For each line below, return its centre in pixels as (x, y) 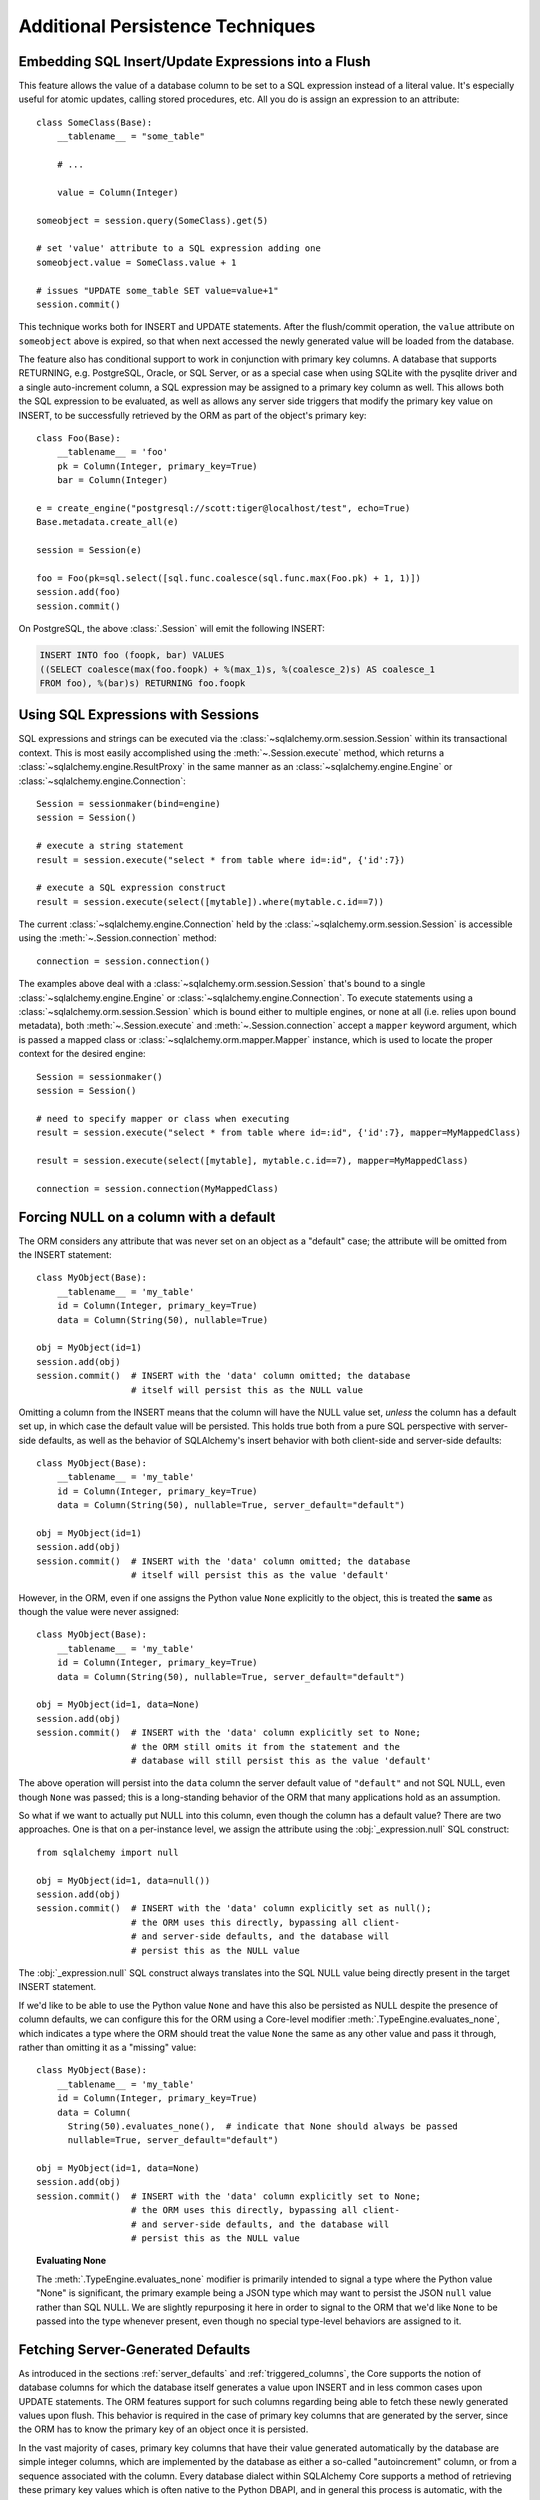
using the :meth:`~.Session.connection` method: (117, 938)
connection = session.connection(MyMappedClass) (157, 1188)
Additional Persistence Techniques (167, 26)
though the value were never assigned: (99, 1611)
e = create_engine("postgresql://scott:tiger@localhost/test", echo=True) (223, 508)
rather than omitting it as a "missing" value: (107, 2047)
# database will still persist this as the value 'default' (281, 1760)
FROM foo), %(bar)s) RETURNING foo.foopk (142, 683)
